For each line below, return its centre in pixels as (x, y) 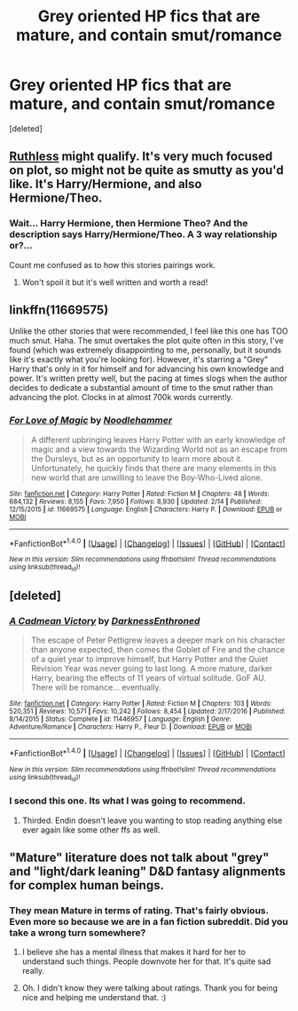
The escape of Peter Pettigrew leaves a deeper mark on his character (158, 640)
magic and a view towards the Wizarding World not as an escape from (159, 449)
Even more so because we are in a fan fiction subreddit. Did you (149, 922)
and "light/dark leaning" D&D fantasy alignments (148, 872)
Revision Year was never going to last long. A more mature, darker (152, 668)
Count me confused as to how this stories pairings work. (112, 265)
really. (33, 971)
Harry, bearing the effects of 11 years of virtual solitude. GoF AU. (149, 678)
